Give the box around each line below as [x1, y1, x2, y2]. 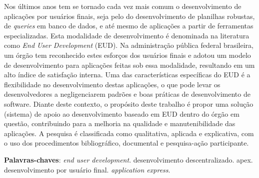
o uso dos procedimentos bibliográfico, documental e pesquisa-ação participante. [4, 138, 249, 148]
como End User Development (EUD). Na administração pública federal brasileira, [4, 40, 254, 50]
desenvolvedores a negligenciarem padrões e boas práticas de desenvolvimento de [4, 89, 250, 99]
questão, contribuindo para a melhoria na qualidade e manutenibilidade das [4, 118, 235, 129]
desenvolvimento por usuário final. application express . [4, 164, 170, 175]
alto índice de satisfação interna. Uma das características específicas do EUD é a [4, 69, 250, 80]
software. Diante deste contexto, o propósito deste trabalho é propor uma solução [4, 98, 253, 109]
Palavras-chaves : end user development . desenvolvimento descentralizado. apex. [4, 154, 253, 165]
